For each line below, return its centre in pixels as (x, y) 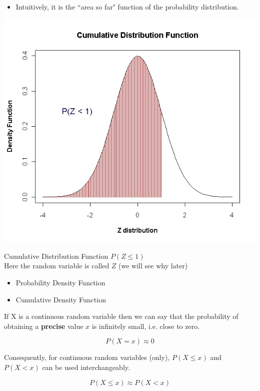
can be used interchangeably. (86, 367)
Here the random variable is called (57, 266)
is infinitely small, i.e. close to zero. (146, 326)
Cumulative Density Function (61, 299)
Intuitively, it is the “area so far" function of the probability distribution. (127, 7)
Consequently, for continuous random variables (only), (87, 357)
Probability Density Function (60, 282)
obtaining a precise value (44, 326)
